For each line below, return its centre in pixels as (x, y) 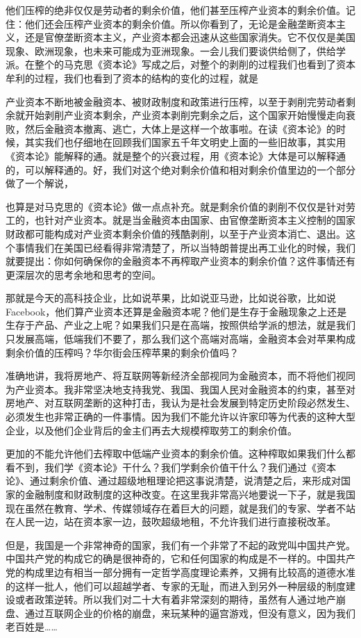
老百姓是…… (32, 627)
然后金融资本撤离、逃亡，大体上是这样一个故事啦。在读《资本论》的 (180, 128)
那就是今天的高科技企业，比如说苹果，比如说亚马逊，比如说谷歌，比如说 (171, 298)
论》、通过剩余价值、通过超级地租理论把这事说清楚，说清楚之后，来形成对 (173, 481)
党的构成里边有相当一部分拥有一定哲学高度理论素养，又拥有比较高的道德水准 (180, 572)
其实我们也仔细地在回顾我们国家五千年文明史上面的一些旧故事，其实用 (185, 142)
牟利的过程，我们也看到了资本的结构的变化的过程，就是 (132, 77)
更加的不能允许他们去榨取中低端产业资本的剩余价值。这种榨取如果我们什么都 (180, 453)
